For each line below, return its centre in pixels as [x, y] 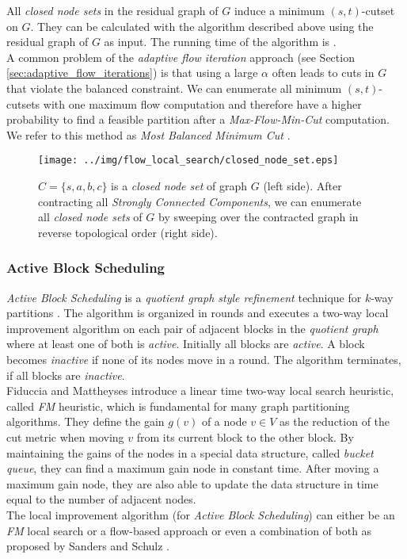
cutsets [23, 103]
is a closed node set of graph [179, 186]
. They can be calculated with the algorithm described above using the [202, 26]
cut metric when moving [65, 436]
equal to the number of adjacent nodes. [101, 499]
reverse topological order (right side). [128, 232]
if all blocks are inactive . [66, 375]
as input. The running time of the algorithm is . [220, 42]
